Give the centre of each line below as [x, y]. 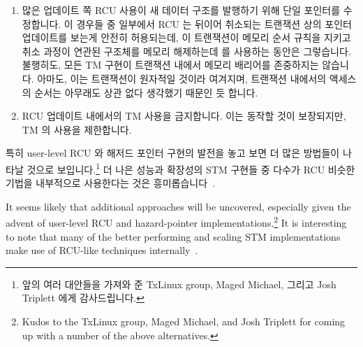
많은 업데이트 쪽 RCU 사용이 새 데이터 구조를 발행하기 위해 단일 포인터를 [181, 10]
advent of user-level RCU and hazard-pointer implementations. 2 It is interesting [176, 222]
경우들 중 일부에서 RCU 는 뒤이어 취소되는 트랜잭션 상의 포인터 [214, 23]
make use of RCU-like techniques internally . [102, 250]
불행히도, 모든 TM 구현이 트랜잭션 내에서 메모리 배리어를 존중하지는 [170, 65]
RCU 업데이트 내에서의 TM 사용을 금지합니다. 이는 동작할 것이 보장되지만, [184, 116]
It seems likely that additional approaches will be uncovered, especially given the [178, 206]
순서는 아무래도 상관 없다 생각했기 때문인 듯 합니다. [146, 92]
